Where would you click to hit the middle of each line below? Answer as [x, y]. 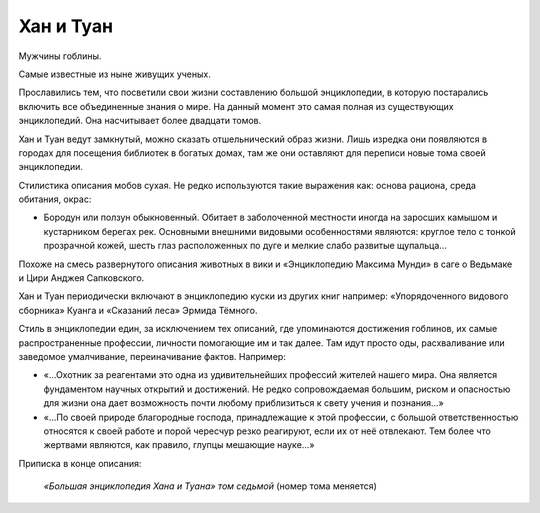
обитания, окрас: [55, 199]
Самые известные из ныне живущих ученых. [115, 74]
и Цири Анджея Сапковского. [81, 278]
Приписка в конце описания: [80, 463]
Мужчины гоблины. [60, 56]
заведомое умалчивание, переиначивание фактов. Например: [152, 356]
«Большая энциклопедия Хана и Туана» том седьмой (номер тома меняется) [210, 486]
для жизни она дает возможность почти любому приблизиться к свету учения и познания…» [243, 403]
